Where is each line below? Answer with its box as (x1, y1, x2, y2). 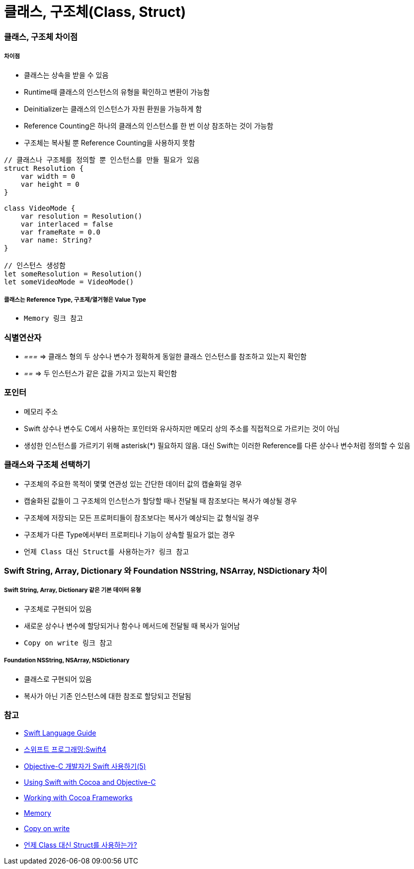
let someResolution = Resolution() (4, 269, 143, 278)
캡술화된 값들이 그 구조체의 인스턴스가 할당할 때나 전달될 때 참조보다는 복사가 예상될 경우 (24, 496, 297, 505)
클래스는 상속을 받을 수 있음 (24, 70, 109, 79)
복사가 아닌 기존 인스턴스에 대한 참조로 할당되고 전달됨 (24, 691, 191, 700)
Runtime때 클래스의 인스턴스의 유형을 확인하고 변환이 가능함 (24, 87, 210, 96)
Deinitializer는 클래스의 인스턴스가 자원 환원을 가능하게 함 (24, 104, 202, 113)
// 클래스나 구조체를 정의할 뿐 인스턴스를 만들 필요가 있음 (4, 155, 200, 164)
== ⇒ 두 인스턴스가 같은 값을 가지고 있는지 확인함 (24, 369, 177, 378)
